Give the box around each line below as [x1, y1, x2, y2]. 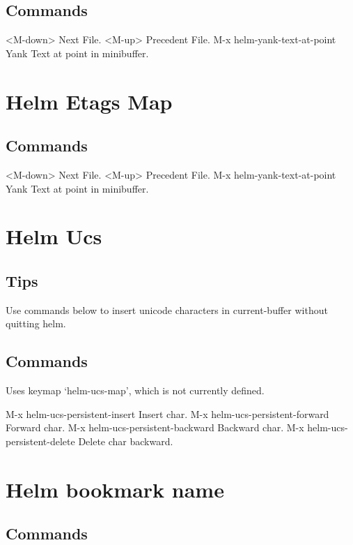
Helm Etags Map [6, 87, 173, 115]
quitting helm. [6, 316, 66, 331]
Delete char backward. [78, 433, 173, 448]
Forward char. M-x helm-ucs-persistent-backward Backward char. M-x [6, 420, 304, 435]
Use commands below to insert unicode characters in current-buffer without [6, 302, 328, 317]
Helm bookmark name [6, 475, 224, 503]
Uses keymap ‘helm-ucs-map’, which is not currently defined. [6, 383, 265, 398]
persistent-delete [6, 433, 75, 448]
